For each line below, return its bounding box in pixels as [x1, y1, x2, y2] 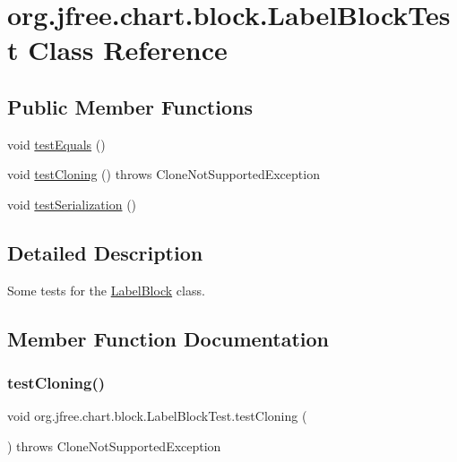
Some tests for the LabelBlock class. [7, 280, 205, 299]
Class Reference [28, 31, 228, 68]
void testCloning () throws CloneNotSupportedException [7, 165, 320, 184]
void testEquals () [7, 134, 106, 153]
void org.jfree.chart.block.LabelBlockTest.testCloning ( [7, 406, 307, 425]
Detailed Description [7, 238, 203, 266]
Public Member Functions [7, 92, 253, 120]
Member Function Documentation [7, 324, 330, 352]
